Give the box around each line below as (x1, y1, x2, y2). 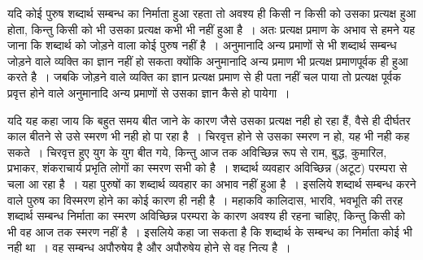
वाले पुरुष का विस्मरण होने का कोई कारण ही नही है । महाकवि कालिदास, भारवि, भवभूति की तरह (7, 191, 403, 208)
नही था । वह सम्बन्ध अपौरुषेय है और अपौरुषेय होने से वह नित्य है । (7, 239, 291, 256)
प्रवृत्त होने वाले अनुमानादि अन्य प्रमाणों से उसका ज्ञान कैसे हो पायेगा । (7, 84, 290, 101)
